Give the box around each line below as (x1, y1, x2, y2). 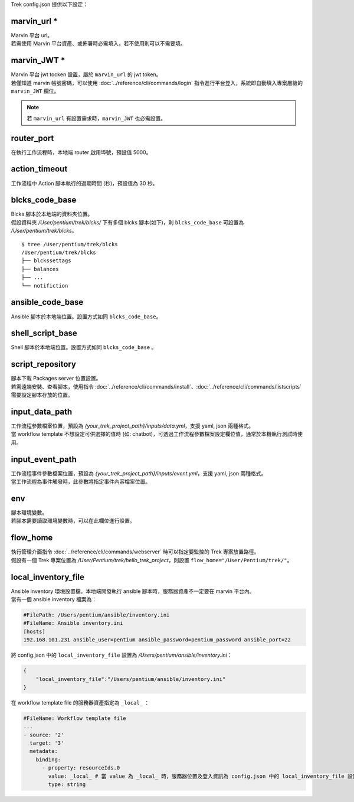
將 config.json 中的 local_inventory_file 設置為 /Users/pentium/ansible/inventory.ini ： (11, 651, 232, 658)
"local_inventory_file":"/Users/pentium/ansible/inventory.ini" (35, 676, 226, 682)
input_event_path (11, 454, 77, 464)
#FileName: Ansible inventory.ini (23, 620, 123, 627)
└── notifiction (21, 282, 68, 289)
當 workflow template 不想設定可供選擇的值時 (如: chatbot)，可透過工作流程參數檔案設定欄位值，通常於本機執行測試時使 (11, 431, 303, 438)
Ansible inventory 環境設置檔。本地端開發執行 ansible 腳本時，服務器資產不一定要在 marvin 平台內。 (11, 588, 255, 595)
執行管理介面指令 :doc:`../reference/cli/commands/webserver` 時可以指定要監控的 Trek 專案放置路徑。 (11, 548, 260, 555)
